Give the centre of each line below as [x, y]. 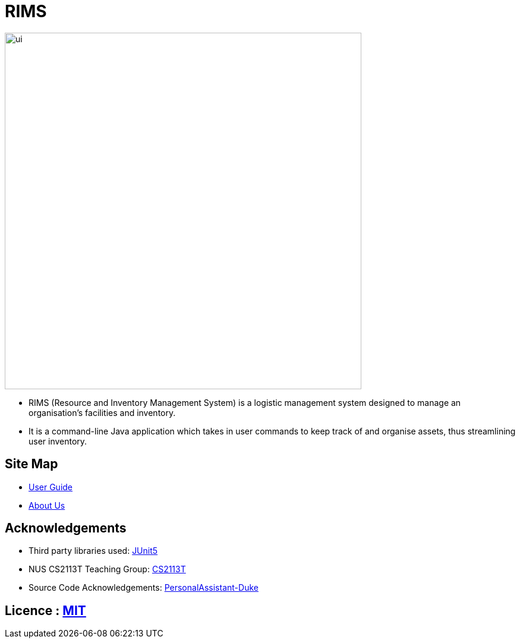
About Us [47, 505]
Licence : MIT [45, 610]
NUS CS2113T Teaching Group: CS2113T [107, 569]
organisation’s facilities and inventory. [102, 412]
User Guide [51, 487]
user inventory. [58, 441]
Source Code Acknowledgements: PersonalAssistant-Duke [144, 588]
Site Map [31, 464]
